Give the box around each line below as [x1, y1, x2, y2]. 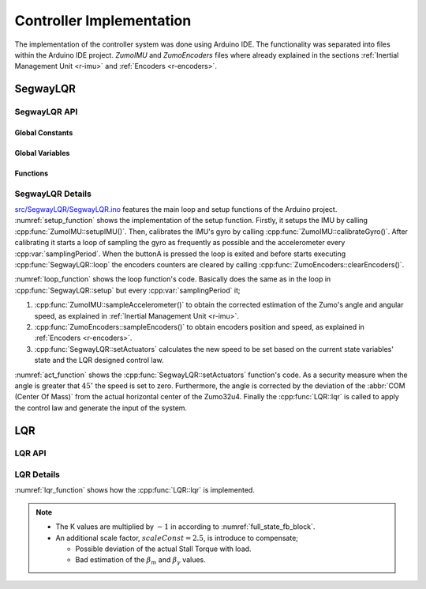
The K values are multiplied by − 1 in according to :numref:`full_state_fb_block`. [55, 522, 316, 531]
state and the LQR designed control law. [34, 356, 164, 365]
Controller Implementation [14, 12, 192, 29]
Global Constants [14, 127, 73, 138]
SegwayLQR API [14, 107, 78, 118]
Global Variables [14, 148, 70, 157]
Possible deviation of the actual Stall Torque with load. [75, 544, 252, 553]
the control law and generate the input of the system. [14, 403, 188, 413]
